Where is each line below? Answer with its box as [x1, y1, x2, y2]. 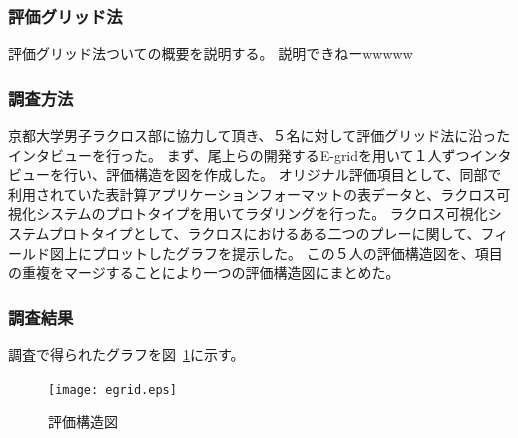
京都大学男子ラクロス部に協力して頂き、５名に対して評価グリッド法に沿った [8, 125, 511, 146]
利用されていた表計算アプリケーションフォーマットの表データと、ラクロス [8, 183, 497, 204]
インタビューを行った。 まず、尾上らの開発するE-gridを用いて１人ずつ [8, 144, 470, 165]
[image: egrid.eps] [48, 382, 177, 397]
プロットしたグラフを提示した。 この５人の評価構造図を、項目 [91, 242, 503, 263]
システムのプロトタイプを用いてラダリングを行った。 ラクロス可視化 [35, 203, 488, 224]
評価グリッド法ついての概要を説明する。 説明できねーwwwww [8, 43, 413, 64]
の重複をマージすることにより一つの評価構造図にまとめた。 [8, 262, 400, 283]
